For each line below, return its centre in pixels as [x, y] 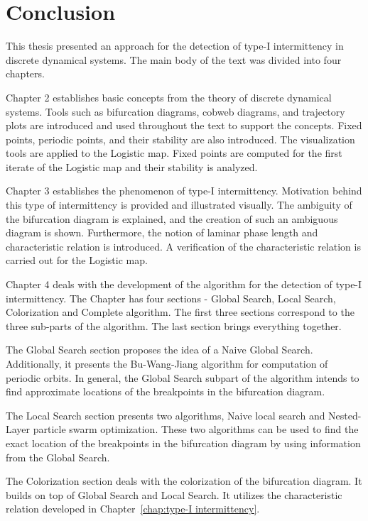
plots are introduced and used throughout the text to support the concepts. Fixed [184, 125]
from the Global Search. [58, 457]
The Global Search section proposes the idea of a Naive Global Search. [159, 350]
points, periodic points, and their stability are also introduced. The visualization [180, 139]
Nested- [345, 415]
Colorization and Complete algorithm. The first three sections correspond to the [180, 312]
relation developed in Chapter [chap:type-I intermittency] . [133, 509]
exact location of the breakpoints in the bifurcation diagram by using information [183, 443]
